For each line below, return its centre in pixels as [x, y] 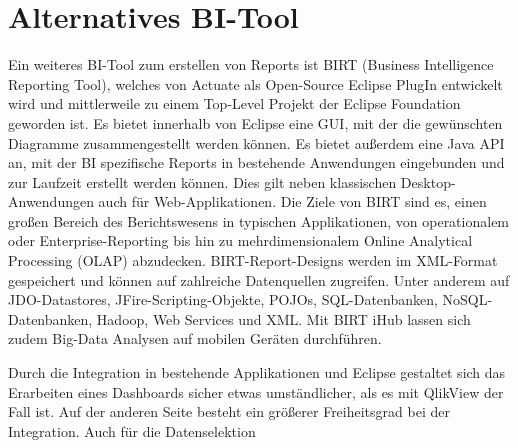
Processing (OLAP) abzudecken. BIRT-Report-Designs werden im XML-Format [253, 260]
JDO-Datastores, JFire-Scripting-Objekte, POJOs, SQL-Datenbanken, [223, 299]
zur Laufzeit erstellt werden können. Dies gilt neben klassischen [202, 181]
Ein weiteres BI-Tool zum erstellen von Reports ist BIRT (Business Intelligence [251, 64]
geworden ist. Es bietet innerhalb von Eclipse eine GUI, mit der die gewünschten [255, 122]
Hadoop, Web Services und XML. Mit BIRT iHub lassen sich [283, 318]
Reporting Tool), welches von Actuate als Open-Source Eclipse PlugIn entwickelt [255, 83]
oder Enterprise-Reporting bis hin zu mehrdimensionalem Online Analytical [240, 240]
